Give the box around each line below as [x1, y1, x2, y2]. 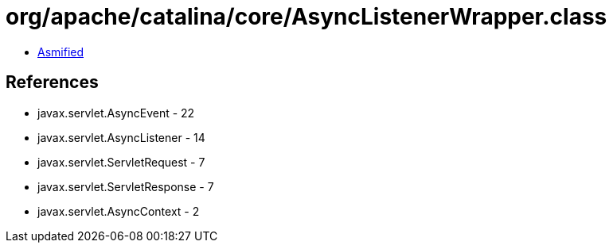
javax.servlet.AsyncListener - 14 [37, 130, 205, 144]
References [6, 72, 99, 93]
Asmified [37, 44, 84, 59]
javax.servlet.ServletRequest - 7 [37, 155, 205, 169]
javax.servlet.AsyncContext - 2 [37, 204, 200, 218]
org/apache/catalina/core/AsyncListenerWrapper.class [6, 3, 607, 30]
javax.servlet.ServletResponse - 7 [37, 179, 214, 193]
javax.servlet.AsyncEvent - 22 [37, 105, 195, 120]
